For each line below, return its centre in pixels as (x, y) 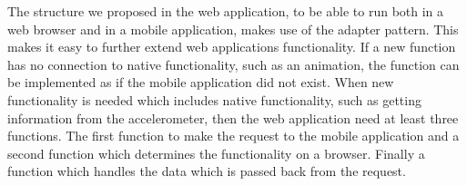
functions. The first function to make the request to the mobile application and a (233, 136)
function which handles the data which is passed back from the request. (207, 171)
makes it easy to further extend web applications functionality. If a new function (232, 47)
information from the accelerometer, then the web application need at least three (233, 117)
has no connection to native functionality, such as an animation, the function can (233, 64)
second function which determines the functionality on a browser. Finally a (216, 153)
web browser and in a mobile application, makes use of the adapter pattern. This (233, 29)
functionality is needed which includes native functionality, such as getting (214, 99)
